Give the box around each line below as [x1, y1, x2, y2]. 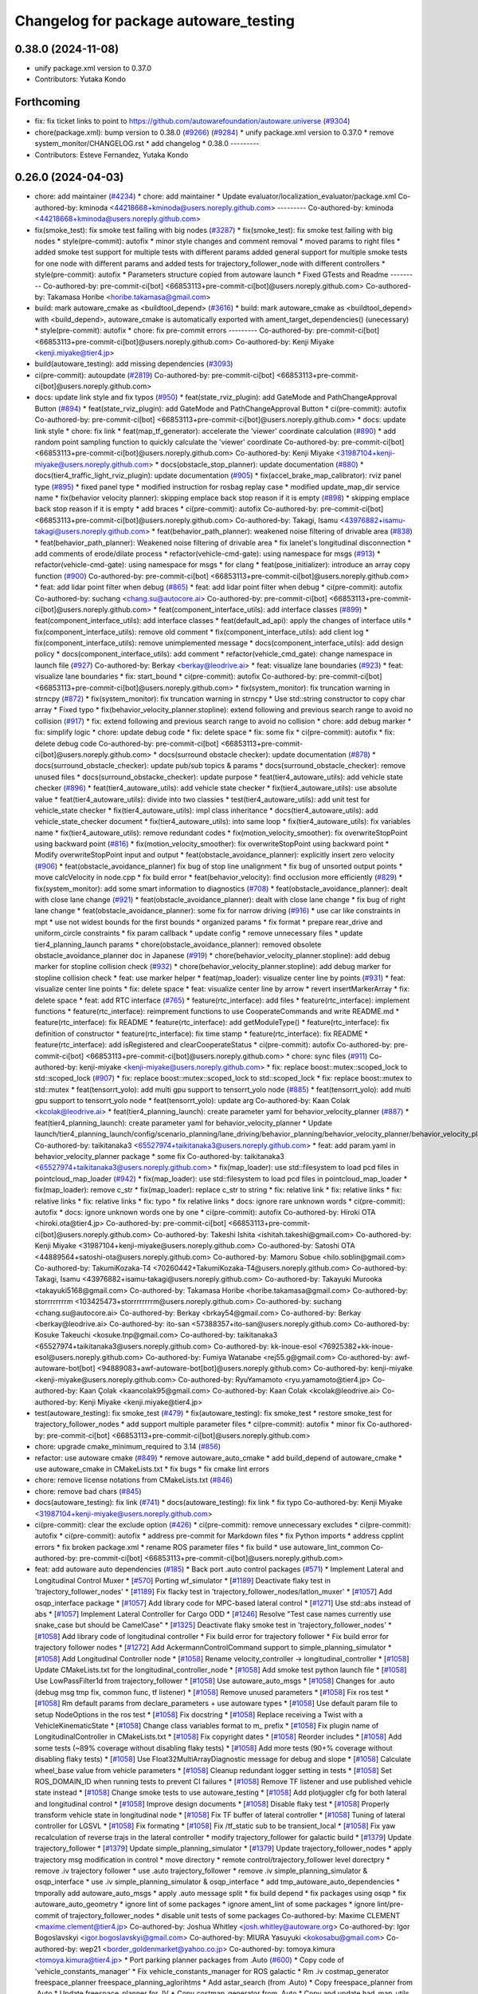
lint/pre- [377, 1899, 404, 1909]
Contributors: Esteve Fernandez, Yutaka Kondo [34, 150, 189, 160]
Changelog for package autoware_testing [14, 12, 295, 30]
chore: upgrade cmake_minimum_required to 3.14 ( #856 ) [34, 1442, 221, 1452]
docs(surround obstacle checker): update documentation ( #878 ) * [158, 750, 376, 759]
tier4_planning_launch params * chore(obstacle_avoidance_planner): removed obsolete [34, 940, 322, 949]
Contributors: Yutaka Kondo [34, 74, 127, 84]
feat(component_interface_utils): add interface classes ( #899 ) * [158, 605, 368, 614]
